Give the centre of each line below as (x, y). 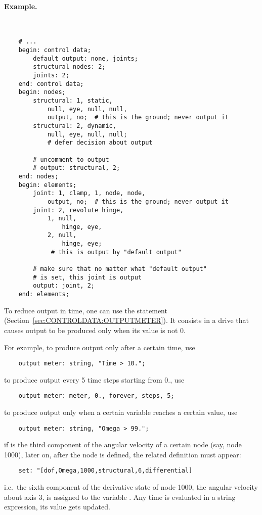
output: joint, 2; (64, 286)
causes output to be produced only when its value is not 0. (95, 330)
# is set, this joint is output (88, 277)
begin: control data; (55, 50)
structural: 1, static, (73, 100)
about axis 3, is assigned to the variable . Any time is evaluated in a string (120, 497)
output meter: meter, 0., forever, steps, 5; (96, 396)
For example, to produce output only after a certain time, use (100, 347)
